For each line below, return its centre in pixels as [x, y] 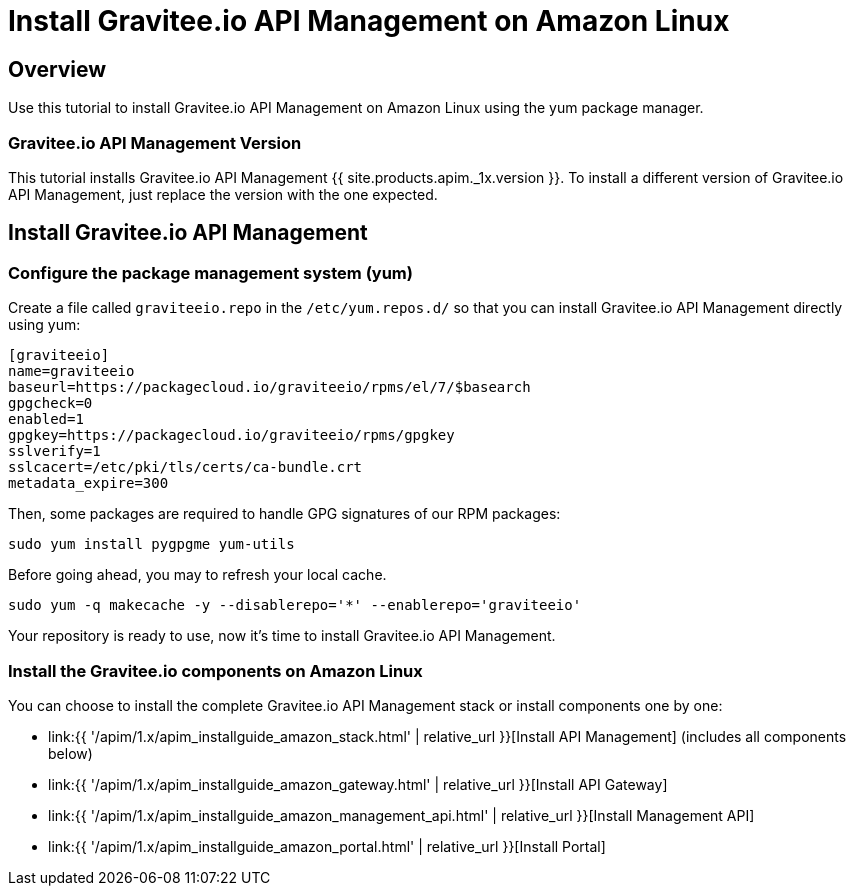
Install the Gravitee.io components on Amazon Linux [215, 670]
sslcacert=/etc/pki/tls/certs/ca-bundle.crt [185, 467]
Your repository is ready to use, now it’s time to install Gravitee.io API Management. [282, 636]
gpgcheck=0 [50, 403]
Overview [57, 69]
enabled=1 [46, 419]
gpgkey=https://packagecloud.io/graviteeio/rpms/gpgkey [231, 435]
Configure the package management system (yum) [210, 272]
